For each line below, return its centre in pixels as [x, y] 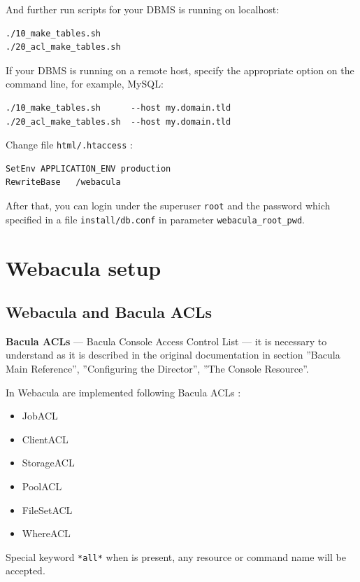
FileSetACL [47, 510]
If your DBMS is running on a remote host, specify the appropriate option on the [180, 70]
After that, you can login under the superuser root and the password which [168, 205]
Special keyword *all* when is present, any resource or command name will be [176, 556]
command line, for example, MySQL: [85, 84]
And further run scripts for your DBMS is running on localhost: [143, 9]
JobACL [40, 416]
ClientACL [45, 439]
